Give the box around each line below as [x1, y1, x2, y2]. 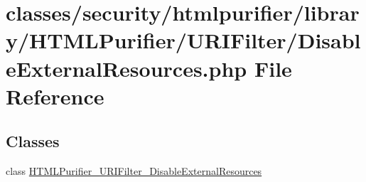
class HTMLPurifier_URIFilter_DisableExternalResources [6, 164, 262, 178]
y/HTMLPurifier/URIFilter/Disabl [6, 26, 361, 55]
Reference [6, 81, 104, 110]
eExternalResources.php [6, 53, 247, 82]
